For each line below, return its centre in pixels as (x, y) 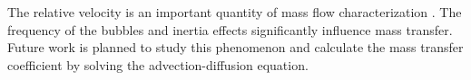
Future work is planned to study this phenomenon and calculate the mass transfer (235, 47)
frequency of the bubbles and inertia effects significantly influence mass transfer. (230, 29)
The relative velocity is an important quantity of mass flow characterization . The (235, 12)
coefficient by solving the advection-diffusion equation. (158, 64)
